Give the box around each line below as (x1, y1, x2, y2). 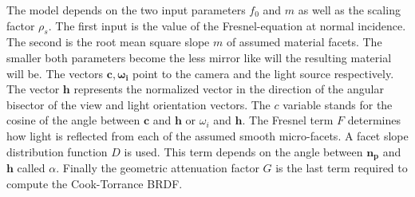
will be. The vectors (6, 65, 104, 81)
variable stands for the (283, 96, 393, 112)
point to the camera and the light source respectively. (132, 65, 394, 81)
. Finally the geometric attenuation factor (56, 160, 259, 175)
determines (347, 112, 401, 128)
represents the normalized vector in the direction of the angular (73, 81, 384, 97)
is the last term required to (275, 160, 408, 175)
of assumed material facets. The (226, 33, 382, 50)
